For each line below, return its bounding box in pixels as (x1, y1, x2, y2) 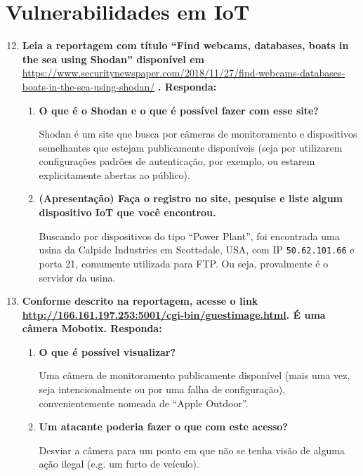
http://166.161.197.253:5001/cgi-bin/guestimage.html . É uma (22, 307, 326, 322)
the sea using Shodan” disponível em (22, 51, 204, 66)
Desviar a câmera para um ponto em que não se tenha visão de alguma (39, 442, 345, 457)
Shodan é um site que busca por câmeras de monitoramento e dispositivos (39, 126, 357, 141)
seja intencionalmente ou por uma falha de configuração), (39, 382, 286, 397)
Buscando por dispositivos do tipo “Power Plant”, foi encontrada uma (39, 228, 340, 243)
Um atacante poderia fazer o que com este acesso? (39, 419, 288, 434)
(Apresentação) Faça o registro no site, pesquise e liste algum (39, 191, 343, 206)
